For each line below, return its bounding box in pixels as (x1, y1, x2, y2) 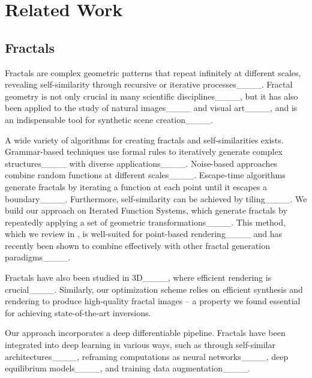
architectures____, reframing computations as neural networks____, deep (5, 350, 289, 362)
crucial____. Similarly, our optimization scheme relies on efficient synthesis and (5, 283, 303, 295)
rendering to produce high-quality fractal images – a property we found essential (5, 295, 301, 307)
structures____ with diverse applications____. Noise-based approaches (5, 157, 278, 169)
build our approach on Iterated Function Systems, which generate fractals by (5, 204, 287, 217)
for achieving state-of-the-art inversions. (5, 306, 151, 319)
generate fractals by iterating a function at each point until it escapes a (5, 180, 268, 193)
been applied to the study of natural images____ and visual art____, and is (5, 101, 298, 114)
